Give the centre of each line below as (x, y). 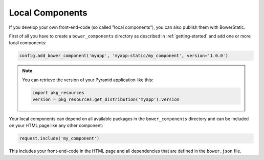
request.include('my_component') (59, 138)
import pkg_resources (58, 93)
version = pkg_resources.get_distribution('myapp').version (106, 99)
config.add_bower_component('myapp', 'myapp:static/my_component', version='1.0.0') (124, 56)
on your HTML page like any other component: (56, 125)
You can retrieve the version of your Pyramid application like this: (88, 80)
